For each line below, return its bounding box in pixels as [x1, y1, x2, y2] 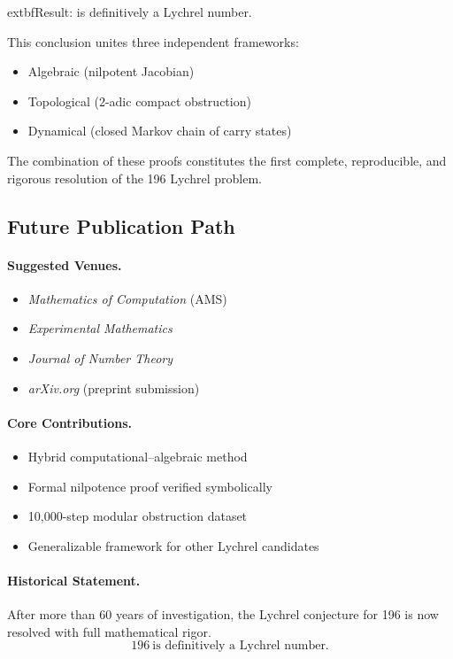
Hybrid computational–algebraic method [27, 446, 248, 465]
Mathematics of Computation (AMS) [27, 289, 227, 307]
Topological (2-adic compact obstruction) [27, 91, 251, 110]
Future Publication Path [7, 212, 235, 239]
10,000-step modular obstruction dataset [27, 507, 248, 525]
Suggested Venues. [7, 255, 122, 274]
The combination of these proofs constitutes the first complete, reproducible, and [7, 151, 447, 169]
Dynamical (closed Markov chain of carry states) [27, 121, 292, 140]
